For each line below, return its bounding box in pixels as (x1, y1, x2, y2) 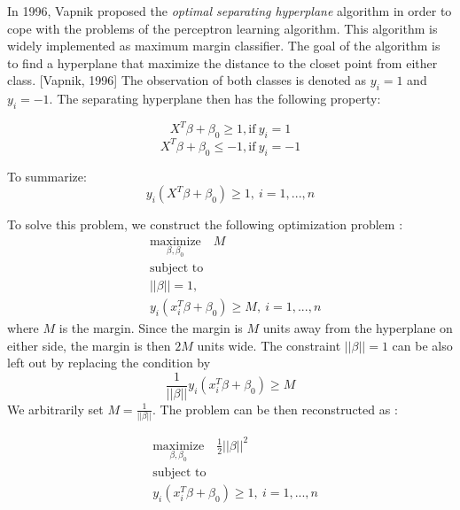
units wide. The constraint (197, 336, 341, 354)
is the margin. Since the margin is (58, 319, 243, 337)
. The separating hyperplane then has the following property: (49, 89, 381, 108)
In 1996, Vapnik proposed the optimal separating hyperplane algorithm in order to (7, 2, 452, 19)
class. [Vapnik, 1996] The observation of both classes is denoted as (7, 71, 367, 89)
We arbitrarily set (7, 399, 104, 418)
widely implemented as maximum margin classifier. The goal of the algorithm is (7, 36, 441, 55)
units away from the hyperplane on (262, 319, 453, 337)
